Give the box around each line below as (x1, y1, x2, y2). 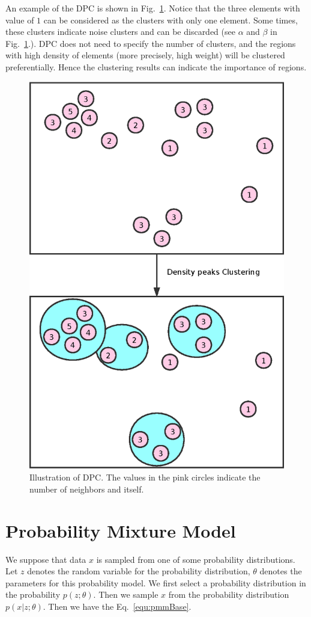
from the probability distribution (168, 588, 289, 601)
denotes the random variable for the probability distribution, (27, 565, 250, 577)
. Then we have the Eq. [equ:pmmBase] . (43, 600, 192, 613)
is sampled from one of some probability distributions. (96, 553, 295, 565)
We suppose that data (5, 553, 86, 565)
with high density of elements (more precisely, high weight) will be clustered (5, 49, 285, 61)
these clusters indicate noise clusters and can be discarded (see (5, 25, 235, 38)
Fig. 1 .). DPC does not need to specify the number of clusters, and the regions (5, 37, 296, 49)
